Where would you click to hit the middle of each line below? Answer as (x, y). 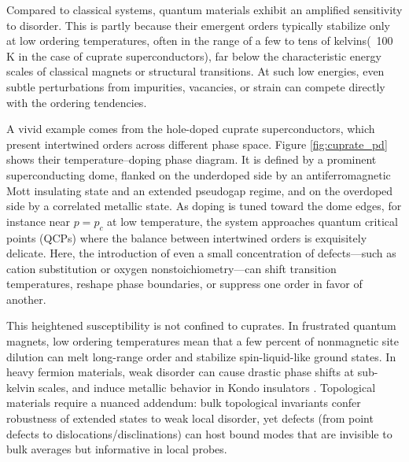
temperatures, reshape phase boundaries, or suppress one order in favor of (184, 284)
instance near (39, 221)
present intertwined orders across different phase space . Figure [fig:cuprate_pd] (197, 144)
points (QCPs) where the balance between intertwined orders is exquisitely (187, 237)
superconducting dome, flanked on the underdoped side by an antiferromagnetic (199, 174)
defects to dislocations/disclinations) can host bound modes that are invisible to (199, 433)
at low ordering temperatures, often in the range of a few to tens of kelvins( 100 (200, 41)
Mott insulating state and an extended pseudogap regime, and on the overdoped (200, 190)
